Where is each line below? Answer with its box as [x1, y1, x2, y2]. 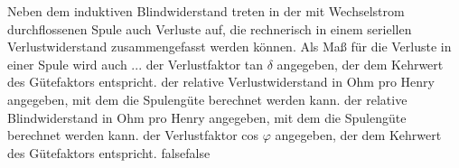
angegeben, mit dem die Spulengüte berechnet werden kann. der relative [7, 89, 407, 108]
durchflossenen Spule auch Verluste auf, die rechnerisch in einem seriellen [7, 19, 412, 38]
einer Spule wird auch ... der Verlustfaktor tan [7, 54, 264, 73]
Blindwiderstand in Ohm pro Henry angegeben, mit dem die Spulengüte [7, 107, 407, 126]
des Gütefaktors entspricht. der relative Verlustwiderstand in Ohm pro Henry [7, 72, 435, 91]
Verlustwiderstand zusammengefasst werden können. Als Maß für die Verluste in [7, 37, 452, 56]
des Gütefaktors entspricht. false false [7, 143, 211, 162]
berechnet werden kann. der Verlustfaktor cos [7, 126, 259, 145]
